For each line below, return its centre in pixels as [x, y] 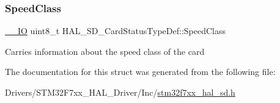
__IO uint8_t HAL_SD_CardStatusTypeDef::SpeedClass [116, 31]
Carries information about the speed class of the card [105, 51]
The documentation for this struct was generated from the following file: [140, 72]
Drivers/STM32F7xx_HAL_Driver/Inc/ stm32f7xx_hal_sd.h [120, 92]
